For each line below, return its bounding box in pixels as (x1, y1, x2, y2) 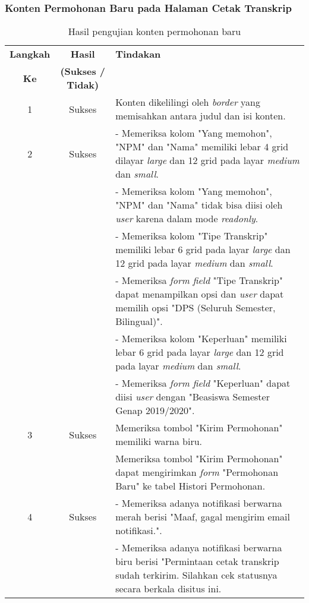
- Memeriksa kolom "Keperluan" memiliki (115, 332, 287, 346)
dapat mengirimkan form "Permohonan (115, 465, 279, 479)
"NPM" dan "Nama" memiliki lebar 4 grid (115, 140, 289, 154)
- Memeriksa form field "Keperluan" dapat (115, 376, 291, 390)
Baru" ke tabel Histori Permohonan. (115, 479, 266, 493)
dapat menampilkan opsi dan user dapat (115, 287, 284, 301)
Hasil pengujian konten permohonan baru (68, 24, 241, 39)
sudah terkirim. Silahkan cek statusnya (115, 568, 278, 582)
